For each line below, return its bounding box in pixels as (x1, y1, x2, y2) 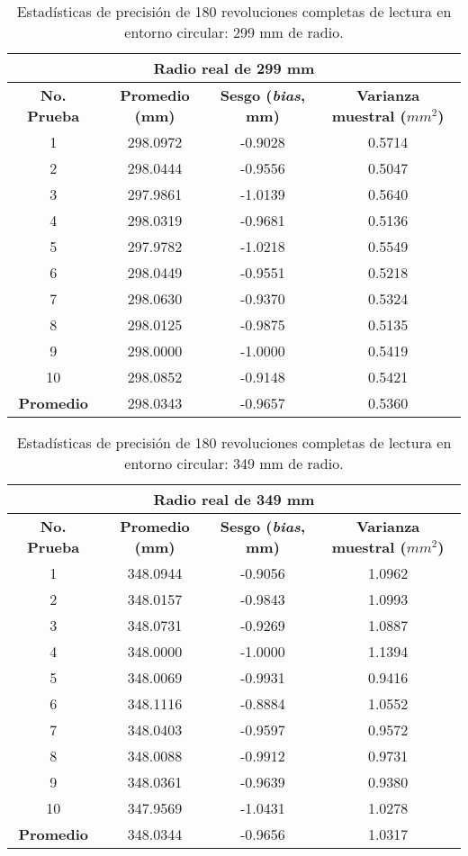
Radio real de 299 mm (153, 58, 315, 78)
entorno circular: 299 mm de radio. (124, 22, 344, 42)
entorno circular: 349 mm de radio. (124, 453, 344, 473)
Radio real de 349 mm (153, 489, 315, 509)
